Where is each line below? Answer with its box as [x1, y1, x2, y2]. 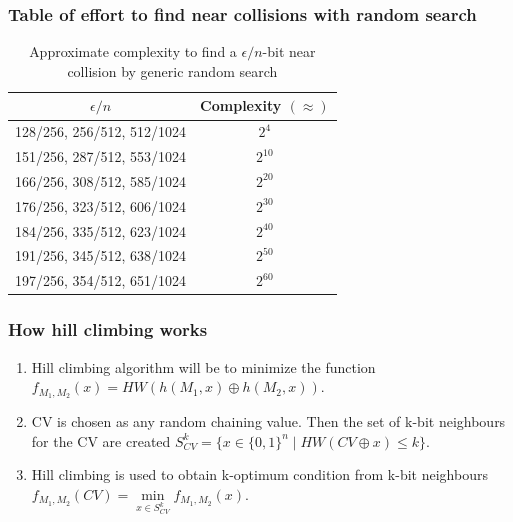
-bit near [262, 41, 316, 62]
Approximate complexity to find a [29, 41, 237, 62]
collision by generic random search [67, 60, 278, 81]
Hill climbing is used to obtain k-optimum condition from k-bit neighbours [31, 464, 488, 485]
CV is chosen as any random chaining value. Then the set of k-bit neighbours [31, 411, 506, 432]
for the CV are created [31, 430, 171, 451]
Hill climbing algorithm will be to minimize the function [31, 356, 376, 377]
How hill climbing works [8, 317, 208, 342]
